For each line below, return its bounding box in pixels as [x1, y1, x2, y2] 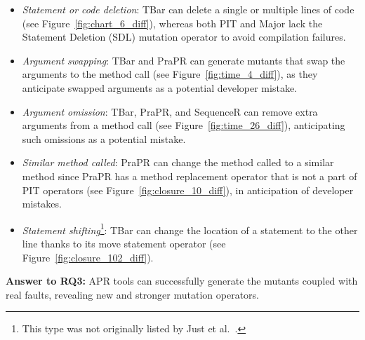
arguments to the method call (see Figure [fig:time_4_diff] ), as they [22, 67, 318, 81]
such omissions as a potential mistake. [22, 131, 186, 146]
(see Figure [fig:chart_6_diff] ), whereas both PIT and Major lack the [22, 15, 323, 30]
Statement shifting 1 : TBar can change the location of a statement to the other [22, 220, 358, 237]
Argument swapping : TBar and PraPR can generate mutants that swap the [22, 53, 345, 67]
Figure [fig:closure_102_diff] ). [22, 250, 154, 264]
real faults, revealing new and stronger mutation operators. [6, 287, 259, 301]
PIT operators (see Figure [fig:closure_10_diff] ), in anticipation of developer [22, 182, 354, 197]
